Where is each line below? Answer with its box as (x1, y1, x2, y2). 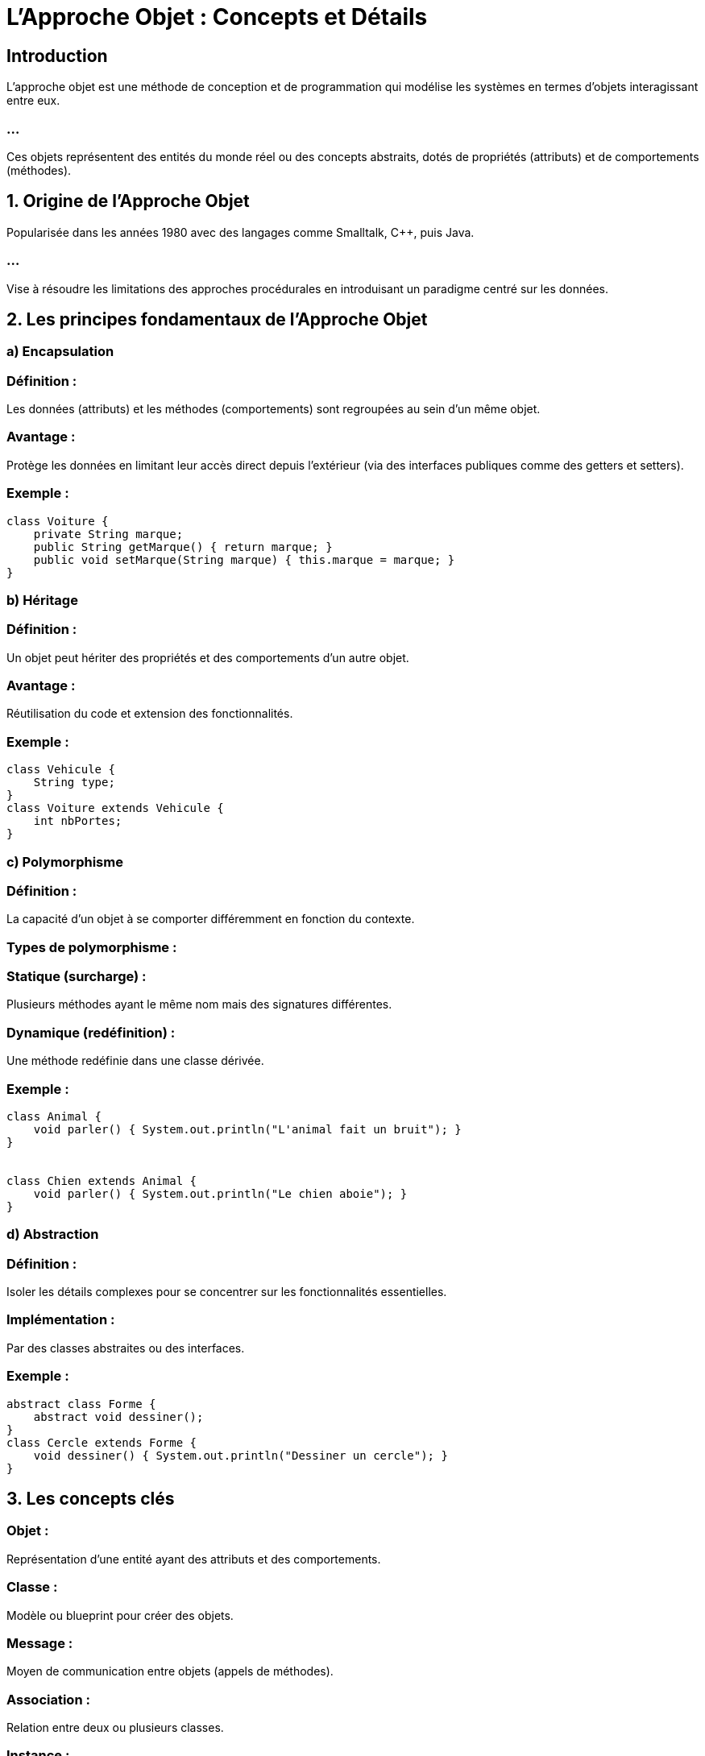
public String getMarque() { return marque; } (33, 540, 333, 553)
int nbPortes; (33, 814, 122, 828)
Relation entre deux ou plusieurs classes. (6, 1721, 224, 1735)
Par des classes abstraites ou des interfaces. (6, 1340, 245, 1355)
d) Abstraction (6, 1226, 99, 1243)
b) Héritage (6, 591, 78, 608)
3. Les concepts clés (6, 1489, 175, 1510)
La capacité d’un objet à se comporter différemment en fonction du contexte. (6, 912, 415, 926)
